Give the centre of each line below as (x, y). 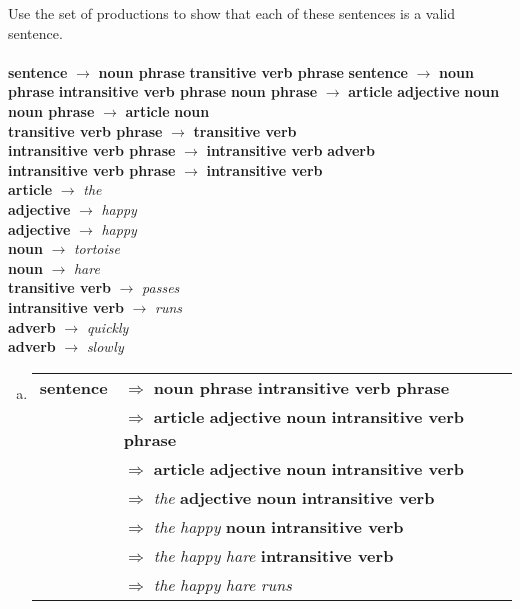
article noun (167, 110)
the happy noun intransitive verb (278, 526)
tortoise (96, 248)
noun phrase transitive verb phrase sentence (253, 71)
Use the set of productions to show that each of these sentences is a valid (232, 13)
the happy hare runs (222, 584)
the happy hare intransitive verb (273, 555)
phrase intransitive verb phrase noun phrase (163, 91)
